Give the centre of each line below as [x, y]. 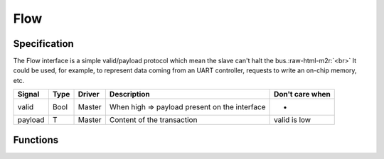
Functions [36, 139]
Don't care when [302, 94]
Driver [89, 94]
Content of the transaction [153, 120]
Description [130, 94]
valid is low [293, 120]
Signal [28, 94]
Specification [43, 44]
